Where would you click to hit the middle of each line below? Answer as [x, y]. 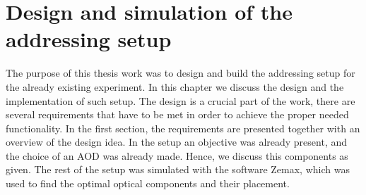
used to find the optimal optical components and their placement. [148, 183]
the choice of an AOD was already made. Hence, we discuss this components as [177, 155]
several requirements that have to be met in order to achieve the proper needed [177, 114]
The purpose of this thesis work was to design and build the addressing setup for [181, 73]
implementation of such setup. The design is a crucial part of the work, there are [181, 100]
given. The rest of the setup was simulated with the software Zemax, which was [178, 169]
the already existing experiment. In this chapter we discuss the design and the [175, 86]
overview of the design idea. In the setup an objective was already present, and [177, 142]
